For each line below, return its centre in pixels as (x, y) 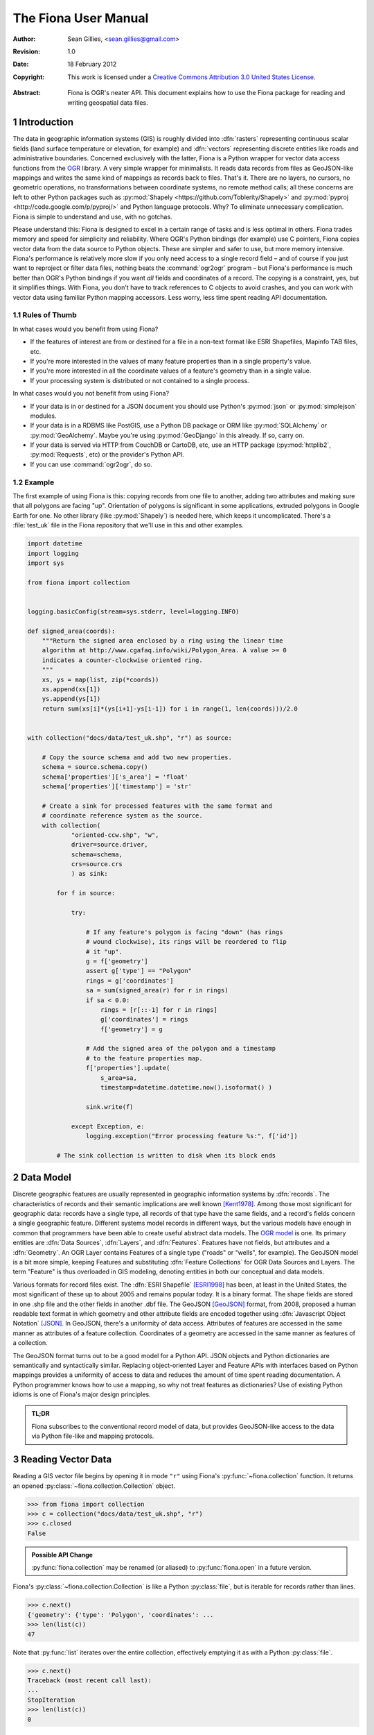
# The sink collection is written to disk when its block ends (166, 1155)
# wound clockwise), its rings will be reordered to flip (186, 942)
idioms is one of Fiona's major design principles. (82, 1394)
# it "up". (104, 951)
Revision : (27, 51)
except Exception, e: (108, 1126)
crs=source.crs (97, 864)
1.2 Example (34, 482)
